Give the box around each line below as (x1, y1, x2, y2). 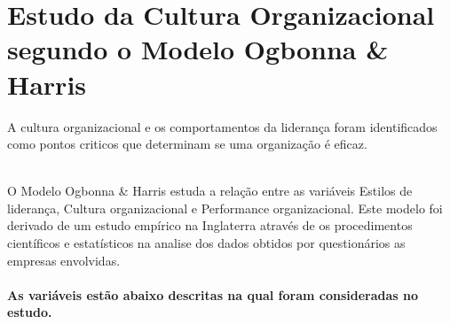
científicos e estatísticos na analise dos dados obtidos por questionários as (7, 234, 406, 252)
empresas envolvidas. (7, 251, 121, 269)
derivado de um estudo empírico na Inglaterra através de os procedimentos (7, 216, 413, 235)
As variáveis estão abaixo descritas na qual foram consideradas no (7, 285, 419, 304)
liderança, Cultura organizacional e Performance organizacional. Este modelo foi (7, 198, 443, 217)
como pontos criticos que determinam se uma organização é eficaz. (7, 135, 367, 153)
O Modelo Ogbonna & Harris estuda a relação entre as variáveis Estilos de (7, 181, 413, 200)
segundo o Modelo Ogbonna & (7, 31, 389, 67)
